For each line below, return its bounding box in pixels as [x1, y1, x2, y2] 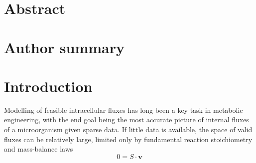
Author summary [4, 37, 125, 57]
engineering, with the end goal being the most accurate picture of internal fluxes [4, 114, 249, 125]
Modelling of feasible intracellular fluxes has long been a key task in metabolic [4, 104, 243, 115]
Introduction [4, 76, 93, 96]
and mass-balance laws [4, 144, 73, 154]
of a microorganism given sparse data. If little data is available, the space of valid [4, 124, 253, 135]
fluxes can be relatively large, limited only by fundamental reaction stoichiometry [4, 134, 253, 144]
